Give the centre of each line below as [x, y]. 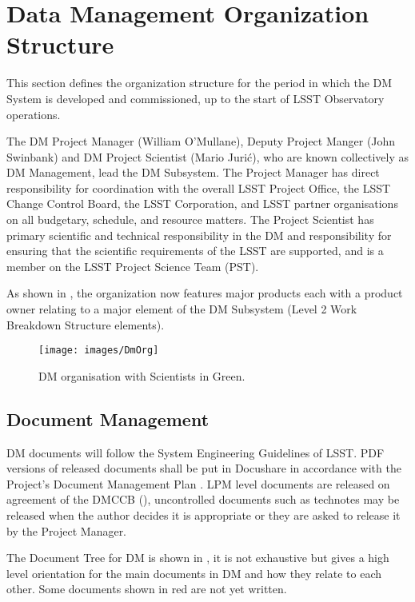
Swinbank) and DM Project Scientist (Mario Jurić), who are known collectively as [207, 156]
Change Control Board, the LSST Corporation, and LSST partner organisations [202, 203]
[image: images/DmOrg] [99, 351]
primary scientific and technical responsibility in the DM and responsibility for [199, 235]
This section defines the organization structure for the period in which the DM [200, 83]
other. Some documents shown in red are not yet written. [147, 589]
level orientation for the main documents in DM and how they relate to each [194, 573]
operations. [34, 114]
